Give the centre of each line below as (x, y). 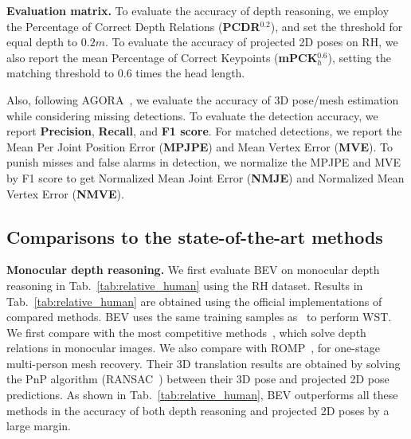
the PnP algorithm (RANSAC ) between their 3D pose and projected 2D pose (198, 379)
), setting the (359, 57)
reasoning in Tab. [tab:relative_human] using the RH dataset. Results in (185, 285)
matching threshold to (61, 73)
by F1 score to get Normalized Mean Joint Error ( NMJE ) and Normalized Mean (205, 177)
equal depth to (42, 42)
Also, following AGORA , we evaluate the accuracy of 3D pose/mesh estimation (203, 99)
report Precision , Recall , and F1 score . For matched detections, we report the (204, 131)
